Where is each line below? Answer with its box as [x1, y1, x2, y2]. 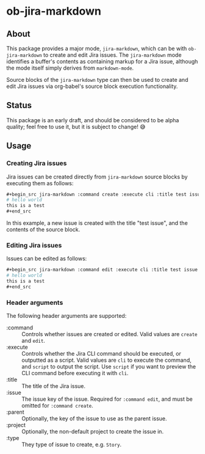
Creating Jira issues [6, 159, 67, 167]
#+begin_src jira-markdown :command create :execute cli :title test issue [6, 191, 203, 197]
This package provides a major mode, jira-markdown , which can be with [6, 45, 187, 52]
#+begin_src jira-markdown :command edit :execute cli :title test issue [6, 267, 198, 273]
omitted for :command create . [21, 402, 93, 409]
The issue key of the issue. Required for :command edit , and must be [21, 395, 193, 403]
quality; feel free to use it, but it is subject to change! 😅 [6, 123, 146, 130]
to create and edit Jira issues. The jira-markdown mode [43, 51, 182, 59]
